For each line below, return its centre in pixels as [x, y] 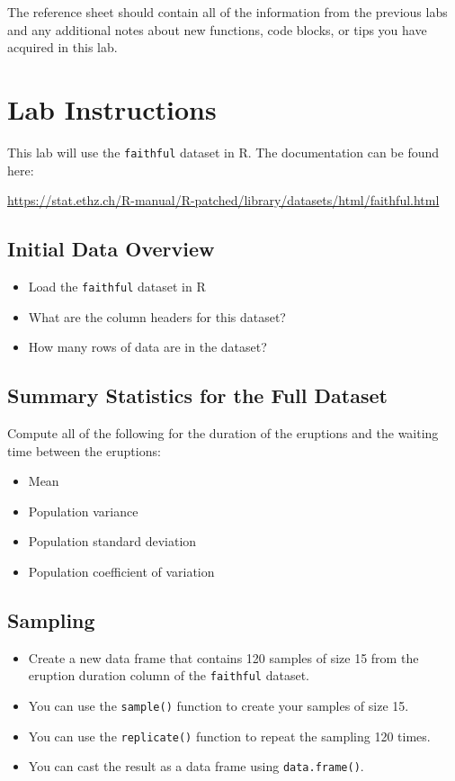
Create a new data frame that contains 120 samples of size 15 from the [223, 657]
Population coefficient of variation [121, 571]
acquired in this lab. [62, 47]
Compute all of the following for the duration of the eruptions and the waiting [223, 433]
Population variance [83, 511]
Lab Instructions [112, 108]
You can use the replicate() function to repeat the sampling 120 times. [229, 736]
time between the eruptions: [84, 450]
